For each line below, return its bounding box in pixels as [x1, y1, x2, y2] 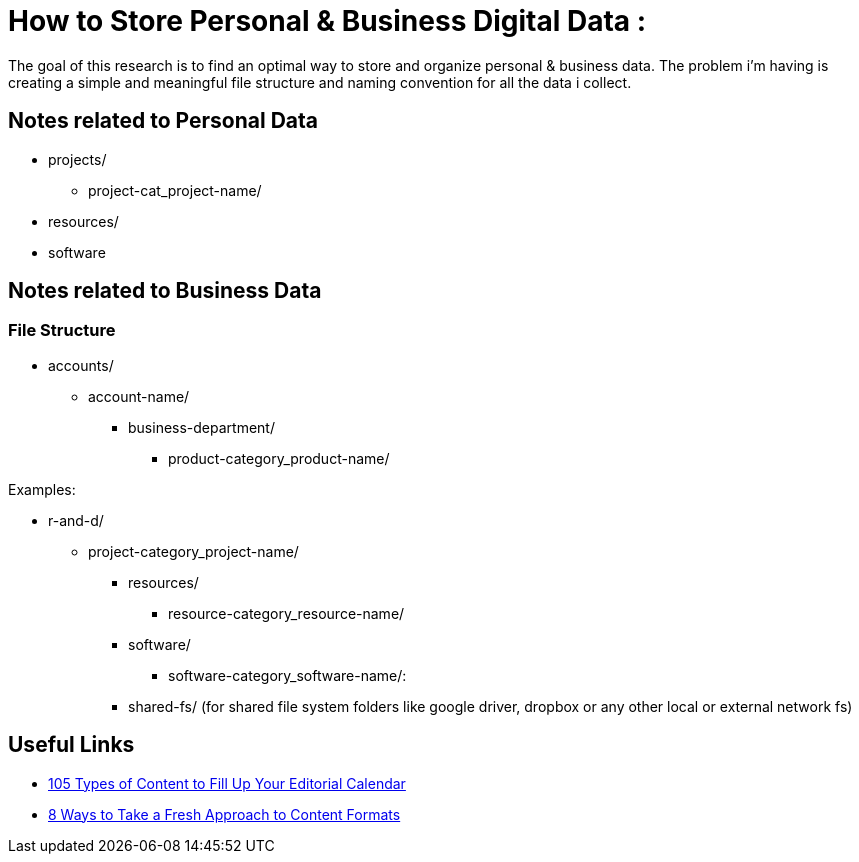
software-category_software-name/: [168, 666, 407, 684]
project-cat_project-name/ [88, 181, 262, 199]
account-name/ [88, 387, 190, 405]
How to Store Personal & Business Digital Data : [8, 4, 647, 38]
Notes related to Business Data [8, 278, 322, 304]
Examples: [8, 480, 76, 498]
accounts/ [48, 356, 114, 374]
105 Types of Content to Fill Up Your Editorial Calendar [48, 774, 406, 792]
